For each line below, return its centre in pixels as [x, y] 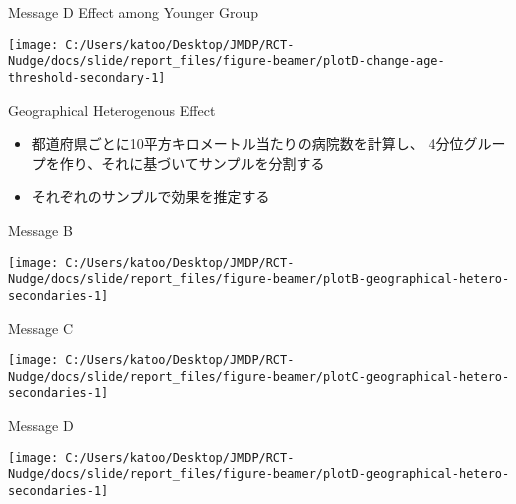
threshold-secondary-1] [87, 77]
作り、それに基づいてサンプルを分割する [192, 162]
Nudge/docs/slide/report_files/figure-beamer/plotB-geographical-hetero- [259, 279]
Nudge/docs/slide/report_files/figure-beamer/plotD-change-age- [226, 61]
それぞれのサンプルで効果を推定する [150, 196]
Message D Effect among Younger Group [133, 12]
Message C [41, 327]
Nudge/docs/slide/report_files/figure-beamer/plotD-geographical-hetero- [259, 474]
